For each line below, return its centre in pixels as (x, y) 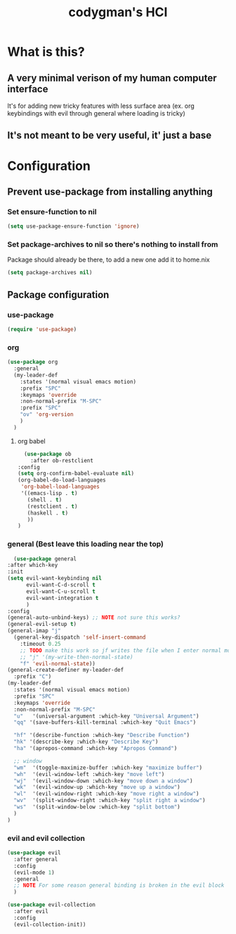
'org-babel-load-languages (60, 487)
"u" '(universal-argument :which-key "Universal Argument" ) (106, 716)
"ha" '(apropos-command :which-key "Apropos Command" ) (96, 749)
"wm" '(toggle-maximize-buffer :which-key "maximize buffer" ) (108, 768)
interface (28, 89)
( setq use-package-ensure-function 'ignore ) (73, 226)
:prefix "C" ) (33, 677)
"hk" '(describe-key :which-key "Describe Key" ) (86, 742)
